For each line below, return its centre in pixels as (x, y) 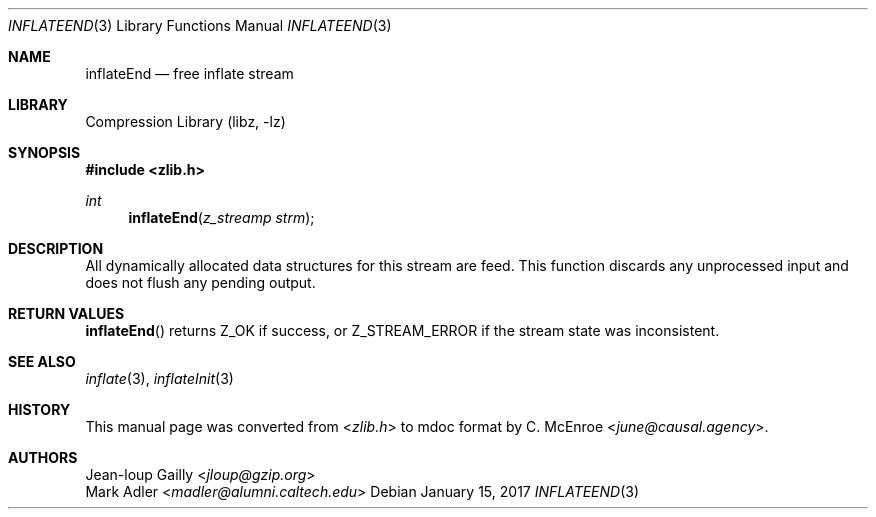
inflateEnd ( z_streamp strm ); (221, 217)
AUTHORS (43, 457)
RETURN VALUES (66, 313)
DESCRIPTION (56, 248)
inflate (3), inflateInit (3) (159, 378)
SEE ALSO (42, 361)
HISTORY (39, 409)
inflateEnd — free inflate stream (189, 73)
